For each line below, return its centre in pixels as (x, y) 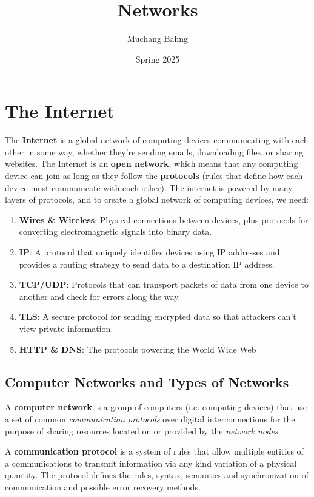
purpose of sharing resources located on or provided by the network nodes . (143, 431)
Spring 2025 (158, 59)
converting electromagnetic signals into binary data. (115, 232)
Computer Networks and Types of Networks (147, 381)
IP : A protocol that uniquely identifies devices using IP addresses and (149, 252)
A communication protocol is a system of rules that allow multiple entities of (154, 451)
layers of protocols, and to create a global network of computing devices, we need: (157, 199)
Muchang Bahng (158, 39)
